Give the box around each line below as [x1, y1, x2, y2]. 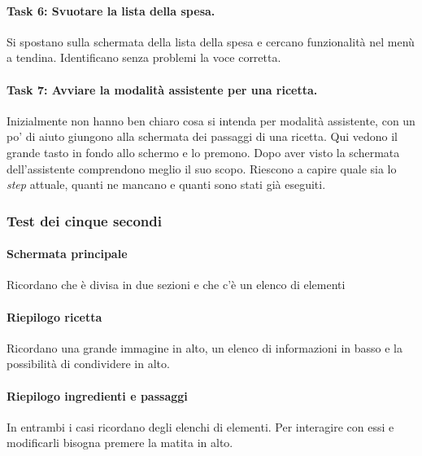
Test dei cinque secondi [7, 210, 162, 230]
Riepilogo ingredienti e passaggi [7, 387, 188, 404]
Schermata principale [7, 245, 128, 262]
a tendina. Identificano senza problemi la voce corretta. [7, 49, 281, 66]
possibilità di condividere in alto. [7, 355, 170, 372]
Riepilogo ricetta [7, 308, 102, 325]
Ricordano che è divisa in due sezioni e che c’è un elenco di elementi [7, 276, 346, 293]
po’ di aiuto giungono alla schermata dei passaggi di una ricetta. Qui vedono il [7, 128, 398, 145]
